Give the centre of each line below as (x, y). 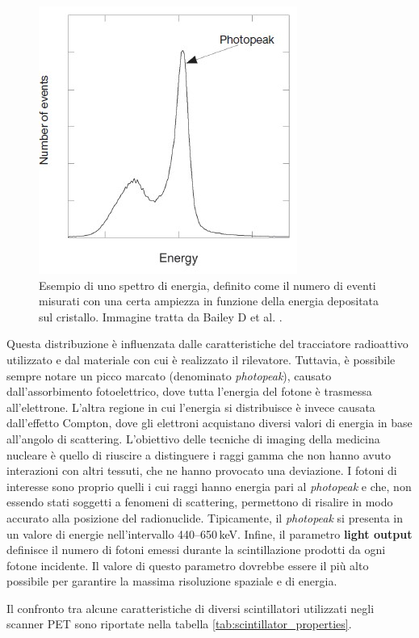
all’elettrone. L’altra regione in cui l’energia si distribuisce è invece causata (191, 407)
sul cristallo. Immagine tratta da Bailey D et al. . (161, 316)
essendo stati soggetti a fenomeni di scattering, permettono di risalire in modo (200, 502)
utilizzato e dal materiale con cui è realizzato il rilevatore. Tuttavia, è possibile (201, 359)
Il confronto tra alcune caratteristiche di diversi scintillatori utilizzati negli (191, 608)
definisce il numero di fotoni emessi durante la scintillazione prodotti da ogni (196, 550)
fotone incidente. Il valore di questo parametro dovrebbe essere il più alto (188, 565)
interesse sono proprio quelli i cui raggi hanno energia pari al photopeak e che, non (209, 486)
